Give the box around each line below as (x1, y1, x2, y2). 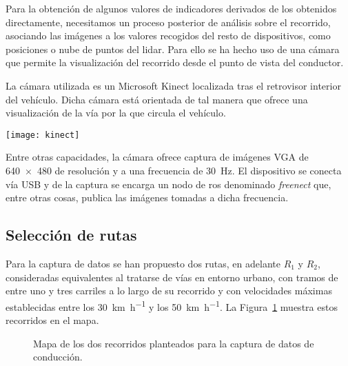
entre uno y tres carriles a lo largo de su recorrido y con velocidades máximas (6, 283, 332, 298)
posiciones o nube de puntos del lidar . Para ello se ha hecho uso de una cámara (6, 41, 340, 56)
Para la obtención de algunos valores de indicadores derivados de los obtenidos (6, 1, 337, 15)
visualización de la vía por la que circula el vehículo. (6, 105, 226, 120)
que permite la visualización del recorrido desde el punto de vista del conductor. (6, 55, 344, 70)
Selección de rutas (6, 224, 137, 245)
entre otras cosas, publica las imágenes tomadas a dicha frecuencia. (6, 190, 289, 205)
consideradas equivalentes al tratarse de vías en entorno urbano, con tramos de (6, 270, 338, 284)
